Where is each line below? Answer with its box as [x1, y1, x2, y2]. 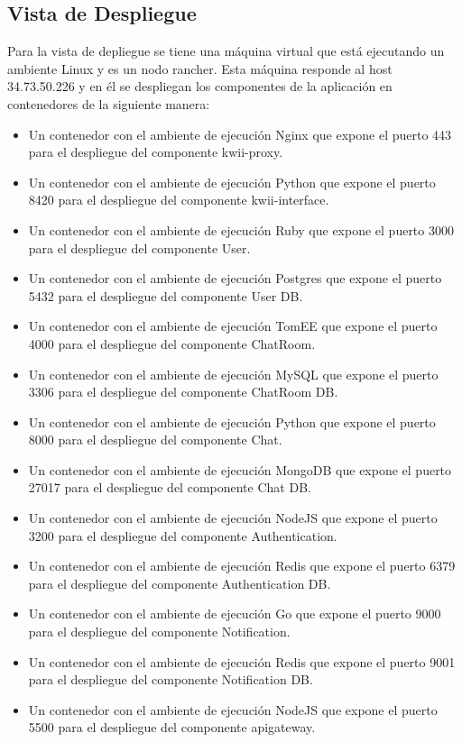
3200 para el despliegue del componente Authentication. [28, 526, 337, 545]
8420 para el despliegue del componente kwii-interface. [28, 190, 329, 209]
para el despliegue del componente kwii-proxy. [28, 142, 283, 161]
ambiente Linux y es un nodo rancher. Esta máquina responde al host [7, 59, 393, 78]
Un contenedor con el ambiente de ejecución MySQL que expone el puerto [28, 364, 439, 383]
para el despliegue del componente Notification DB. [28, 670, 313, 689]
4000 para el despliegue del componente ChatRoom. [28, 334, 316, 353]
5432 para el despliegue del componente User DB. [28, 286, 303, 305]
